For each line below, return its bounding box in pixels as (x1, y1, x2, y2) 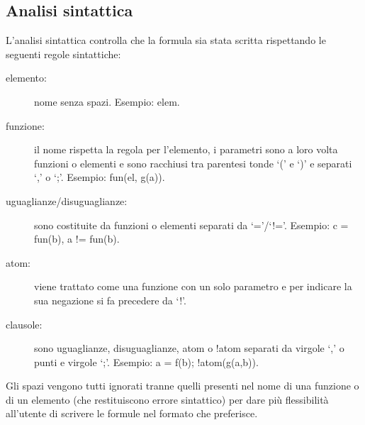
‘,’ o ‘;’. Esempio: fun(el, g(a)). (34, 170, 165, 184)
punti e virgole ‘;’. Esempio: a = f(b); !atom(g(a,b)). (34, 354, 259, 369)
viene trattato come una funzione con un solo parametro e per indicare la (34, 279, 352, 294)
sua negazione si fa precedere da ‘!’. (34, 292, 186, 307)
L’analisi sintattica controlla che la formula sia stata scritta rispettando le (6, 33, 326, 48)
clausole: (6, 316, 43, 331)
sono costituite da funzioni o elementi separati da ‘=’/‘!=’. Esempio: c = (34, 217, 349, 232)
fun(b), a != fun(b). (34, 231, 120, 246)
